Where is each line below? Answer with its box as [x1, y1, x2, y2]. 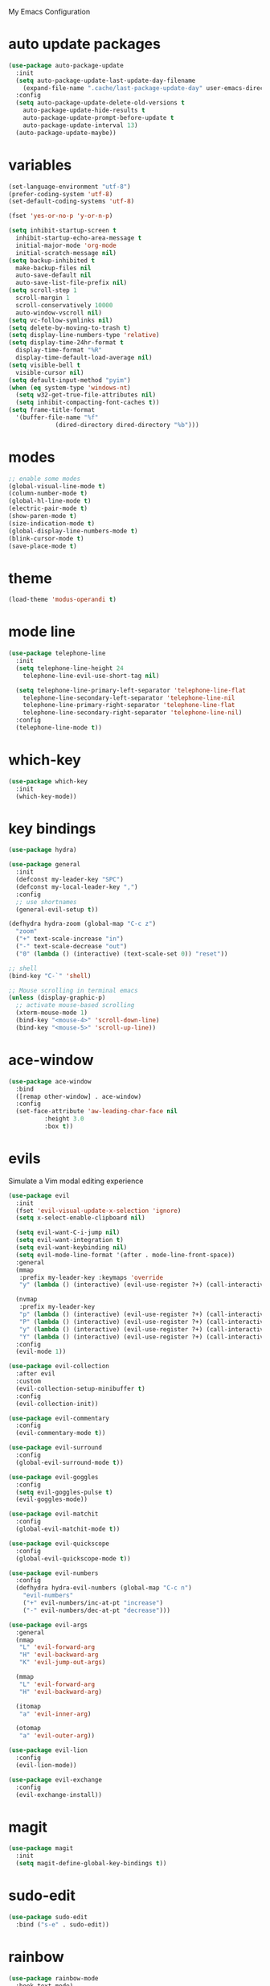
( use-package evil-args [8, 1621, 88, 1629]
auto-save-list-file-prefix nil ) [15, 279, 128, 287]
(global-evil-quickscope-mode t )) [15, 1554, 131, 1563]
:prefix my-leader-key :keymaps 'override [18, 1273, 163, 1281]
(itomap [15, 1702, 42, 1710]
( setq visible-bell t [8, 361, 81, 369]
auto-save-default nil [15, 271, 92, 280]
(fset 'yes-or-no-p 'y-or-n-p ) [8, 212, 113, 220]
